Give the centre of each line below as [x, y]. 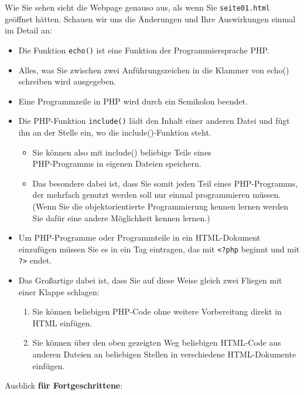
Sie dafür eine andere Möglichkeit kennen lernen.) [121, 217]
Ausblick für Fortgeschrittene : [64, 385]
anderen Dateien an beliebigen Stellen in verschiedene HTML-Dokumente [164, 354]
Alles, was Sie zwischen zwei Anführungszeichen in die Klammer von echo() [154, 70]
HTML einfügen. [62, 323]
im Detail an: [28, 30]
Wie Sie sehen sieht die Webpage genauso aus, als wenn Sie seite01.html [137, 7]
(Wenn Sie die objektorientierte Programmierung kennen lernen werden [160, 206]
